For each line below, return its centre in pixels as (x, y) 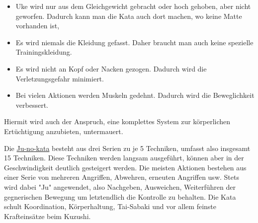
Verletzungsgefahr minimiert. (60, 78)
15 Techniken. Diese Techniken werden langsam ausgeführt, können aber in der (124, 158)
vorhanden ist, (38, 26)
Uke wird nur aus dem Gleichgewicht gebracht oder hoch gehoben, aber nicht (133, 6)
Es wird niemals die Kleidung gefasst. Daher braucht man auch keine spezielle (134, 42)
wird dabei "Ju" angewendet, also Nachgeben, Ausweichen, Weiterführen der (120, 186)
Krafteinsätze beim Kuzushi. (47, 216)
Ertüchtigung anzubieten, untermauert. (64, 131)
